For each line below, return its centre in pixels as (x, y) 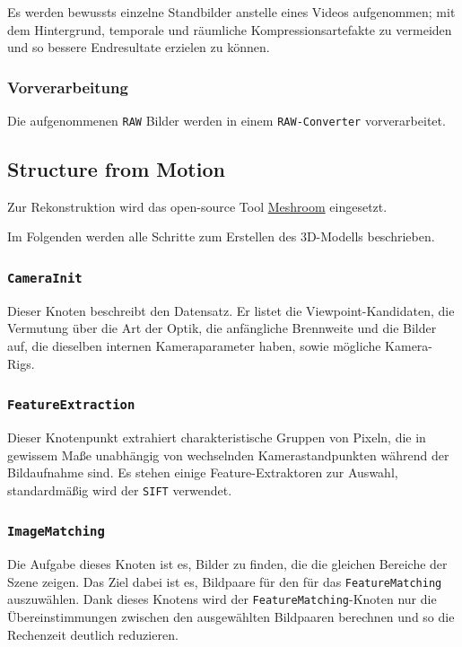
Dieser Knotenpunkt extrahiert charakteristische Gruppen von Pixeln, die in (217, 437)
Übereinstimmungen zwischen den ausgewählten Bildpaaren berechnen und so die (231, 617)
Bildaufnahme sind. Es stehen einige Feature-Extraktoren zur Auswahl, (203, 472)
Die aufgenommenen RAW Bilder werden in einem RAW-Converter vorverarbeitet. (227, 120)
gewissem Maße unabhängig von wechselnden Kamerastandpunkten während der (228, 455)
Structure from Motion (116, 169)
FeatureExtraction (71, 405)
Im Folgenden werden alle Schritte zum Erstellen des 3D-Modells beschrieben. (221, 236)
